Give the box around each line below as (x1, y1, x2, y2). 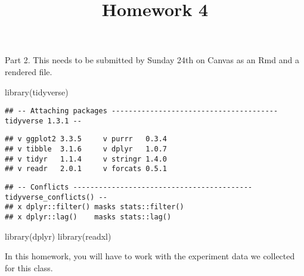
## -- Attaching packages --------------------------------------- (5, 107, 278, 116)
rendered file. (5, 65, 52, 77)
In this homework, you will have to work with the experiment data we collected (5, 250, 295, 262)
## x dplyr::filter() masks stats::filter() (5, 203, 184, 212)
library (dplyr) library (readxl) (5, 230, 111, 242)
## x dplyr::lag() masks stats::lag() (5, 213, 172, 222)
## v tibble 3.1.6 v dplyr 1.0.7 (5, 145, 167, 154)
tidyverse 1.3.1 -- (5, 116, 82, 125)
